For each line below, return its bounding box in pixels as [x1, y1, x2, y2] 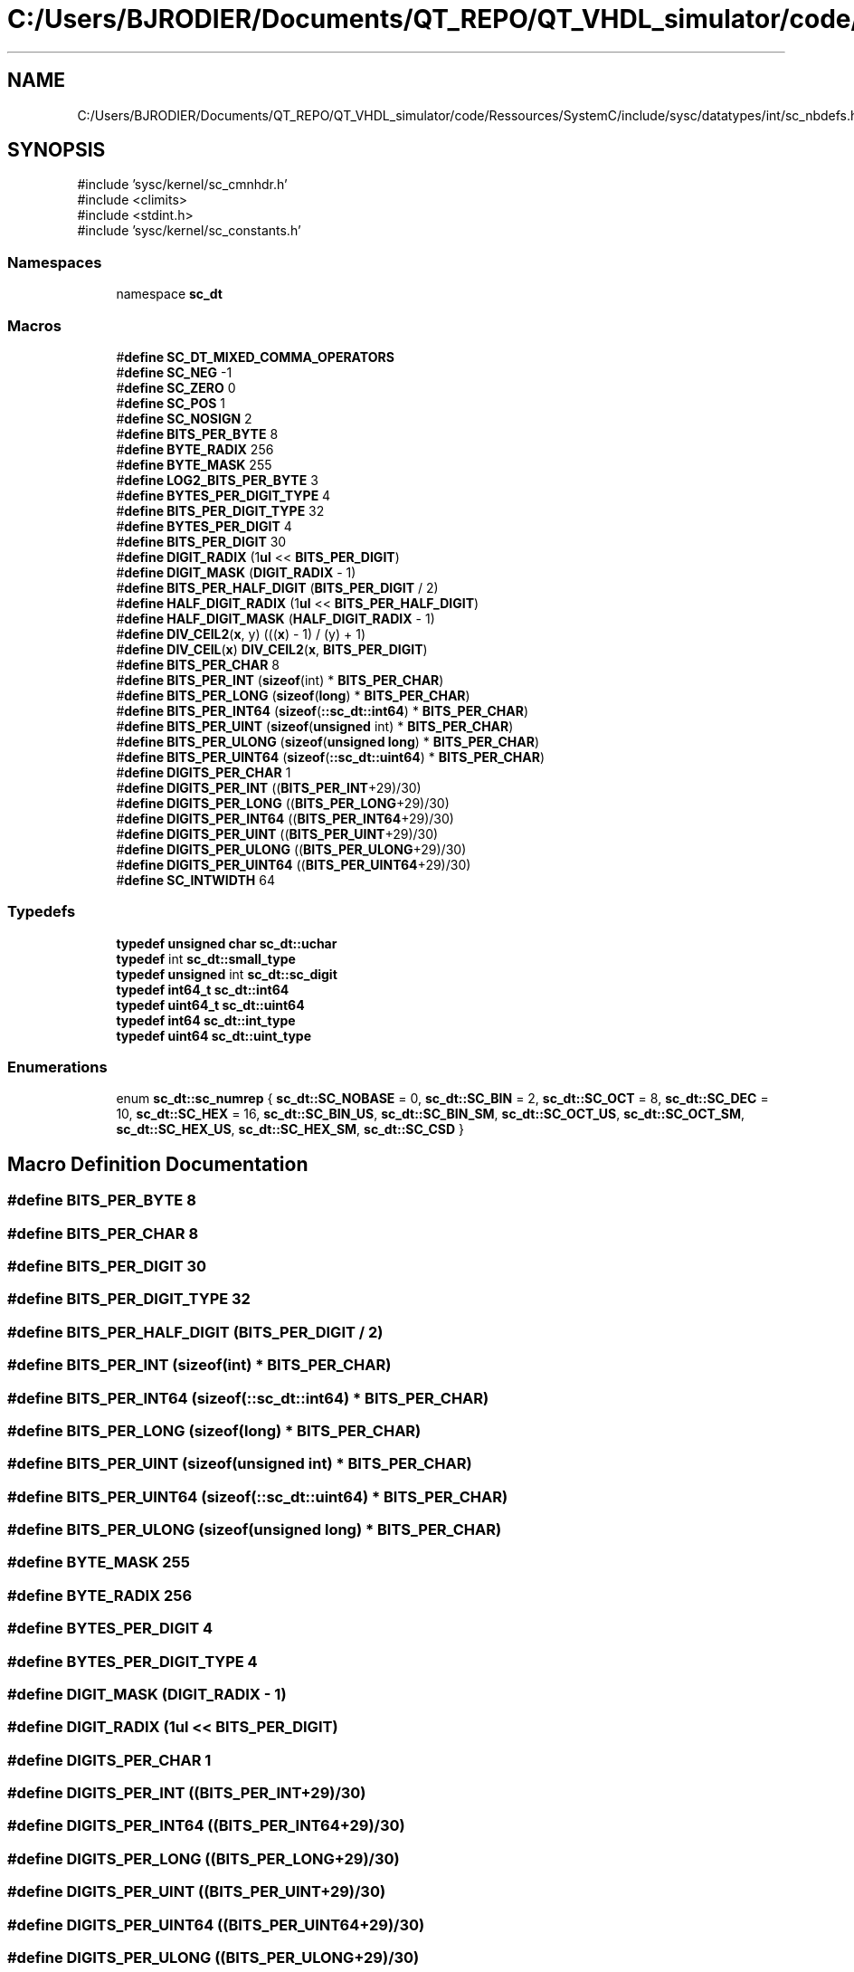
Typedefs [7, 902, 76, 921]
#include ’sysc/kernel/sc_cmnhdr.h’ [77, 176, 288, 193]
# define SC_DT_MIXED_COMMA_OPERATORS [116, 348, 394, 365]
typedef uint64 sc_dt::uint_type [116, 1027, 311, 1043]
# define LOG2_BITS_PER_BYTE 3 [116, 472, 318, 488]
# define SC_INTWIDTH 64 [116, 872, 275, 888]
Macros [7, 316, 62, 335]
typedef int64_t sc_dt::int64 [116, 981, 289, 997]
